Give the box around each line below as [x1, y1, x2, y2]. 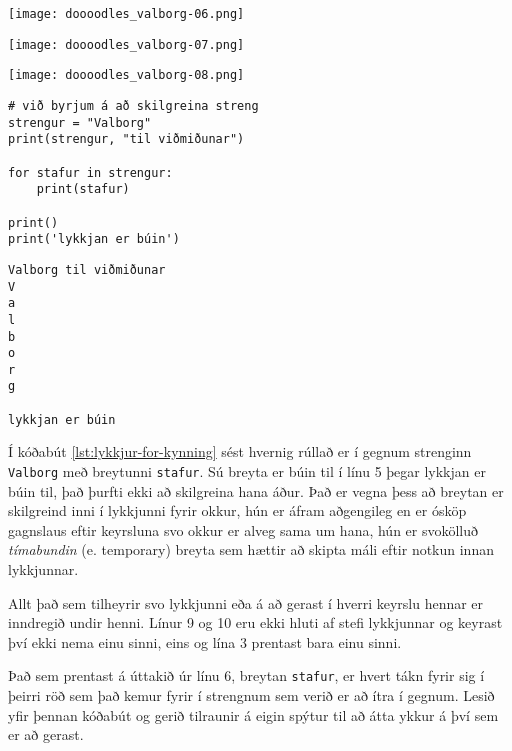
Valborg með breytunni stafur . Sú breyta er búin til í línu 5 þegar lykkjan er [8, 461, 486, 482]
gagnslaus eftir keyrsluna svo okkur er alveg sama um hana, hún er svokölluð [8, 519, 479, 540]
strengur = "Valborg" [8, 115, 152, 130]
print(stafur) [36, 182, 130, 197]
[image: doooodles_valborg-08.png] [8, 68, 245, 83]
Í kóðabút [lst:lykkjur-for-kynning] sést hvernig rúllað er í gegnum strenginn [8, 441, 472, 462]
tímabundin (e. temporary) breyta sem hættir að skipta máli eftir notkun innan [8, 539, 494, 560]
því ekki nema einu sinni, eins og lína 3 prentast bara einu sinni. [8, 631, 402, 652]
